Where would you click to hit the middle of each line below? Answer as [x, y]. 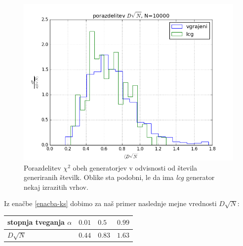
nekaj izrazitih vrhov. [56, 187]
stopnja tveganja [36, 222]
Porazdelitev [42, 167]
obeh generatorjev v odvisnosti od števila [135, 167]
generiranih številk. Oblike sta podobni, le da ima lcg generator [119, 177]
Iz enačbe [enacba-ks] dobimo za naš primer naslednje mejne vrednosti [110, 203]
